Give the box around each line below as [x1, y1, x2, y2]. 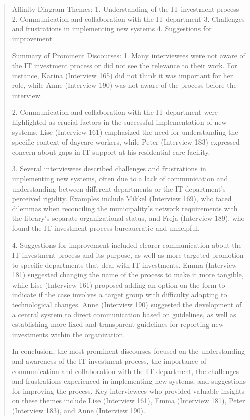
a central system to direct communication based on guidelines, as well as [12, 309, 236, 319]
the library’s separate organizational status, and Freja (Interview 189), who [12, 213, 245, 223]
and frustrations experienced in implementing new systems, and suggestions [12, 376, 246, 386]
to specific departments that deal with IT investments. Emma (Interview [12, 259, 237, 270]
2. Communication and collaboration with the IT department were [12, 107, 218, 117]
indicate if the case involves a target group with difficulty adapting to [12, 289, 227, 300]
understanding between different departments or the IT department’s [12, 183, 226, 194]
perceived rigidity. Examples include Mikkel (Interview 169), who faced [12, 193, 232, 204]
